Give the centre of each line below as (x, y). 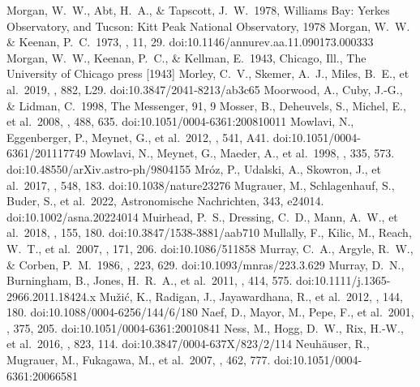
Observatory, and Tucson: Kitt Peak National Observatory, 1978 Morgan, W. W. (208, 26)
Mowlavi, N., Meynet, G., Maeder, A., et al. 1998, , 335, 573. (242, 153)
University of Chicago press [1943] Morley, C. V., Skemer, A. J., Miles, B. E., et (208, 73)
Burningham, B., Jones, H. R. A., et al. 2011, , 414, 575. (150, 280)
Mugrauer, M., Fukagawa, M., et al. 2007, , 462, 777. (139, 360)
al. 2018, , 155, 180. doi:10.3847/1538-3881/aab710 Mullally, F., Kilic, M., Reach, (209, 232)
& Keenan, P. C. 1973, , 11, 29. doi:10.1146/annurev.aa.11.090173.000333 (190, 42)
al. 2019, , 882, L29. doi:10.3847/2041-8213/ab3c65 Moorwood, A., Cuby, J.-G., (205, 89)
